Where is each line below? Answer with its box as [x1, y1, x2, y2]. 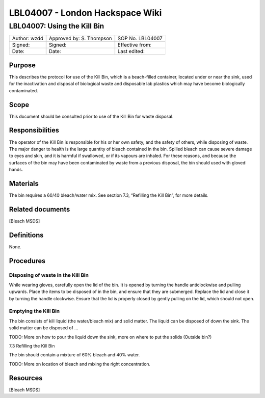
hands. [9, 167, 23, 173]
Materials [9, 179, 39, 187]
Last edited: [117, 48, 145, 55]
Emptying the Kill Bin [9, 308, 60, 315]
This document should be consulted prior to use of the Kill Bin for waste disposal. [9, 113, 174, 119]
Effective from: [117, 42, 152, 49]
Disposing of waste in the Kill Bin [9, 271, 89, 278]
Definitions [9, 231, 44, 239]
